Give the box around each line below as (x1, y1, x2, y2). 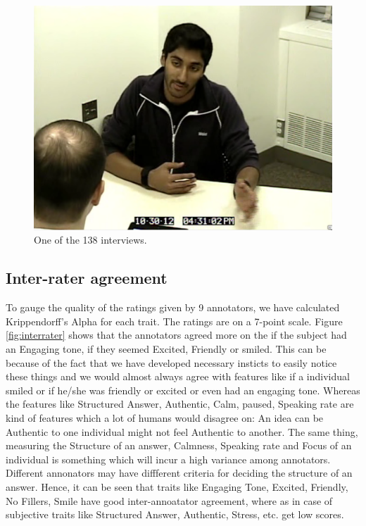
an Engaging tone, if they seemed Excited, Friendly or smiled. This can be (6, 342, 327, 356)
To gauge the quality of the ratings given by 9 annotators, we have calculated (6, 300, 340, 315)
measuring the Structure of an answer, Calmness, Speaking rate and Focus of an (6, 438, 352, 453)
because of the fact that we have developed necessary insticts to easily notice (6, 355, 337, 370)
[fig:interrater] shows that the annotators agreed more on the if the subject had (6, 327, 347, 342)
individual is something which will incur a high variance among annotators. (6, 451, 331, 466)
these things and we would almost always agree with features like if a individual (6, 369, 350, 384)
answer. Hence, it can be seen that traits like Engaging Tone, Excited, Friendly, (6, 479, 348, 494)
